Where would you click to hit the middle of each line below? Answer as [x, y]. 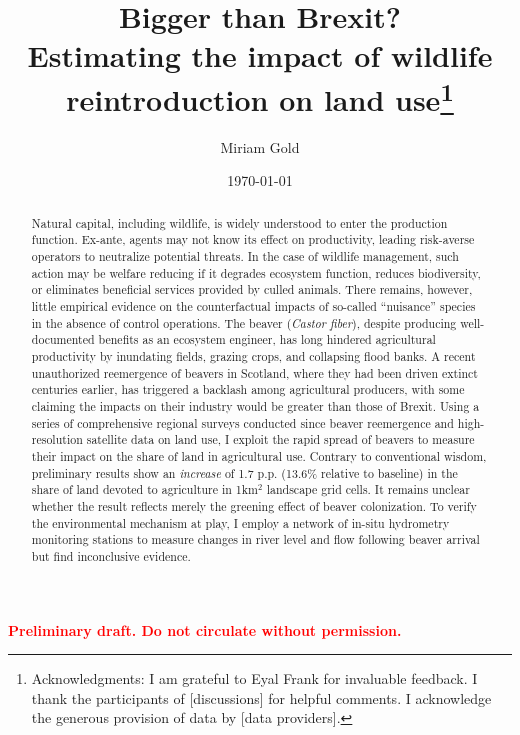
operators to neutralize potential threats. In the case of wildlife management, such [245, 256]
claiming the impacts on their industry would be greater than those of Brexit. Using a [255, 406]
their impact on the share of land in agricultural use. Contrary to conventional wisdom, [259, 456]
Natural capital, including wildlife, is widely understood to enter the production [239, 222]
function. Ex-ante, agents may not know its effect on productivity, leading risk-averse [253, 239]
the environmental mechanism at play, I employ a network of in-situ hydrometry [240, 522]
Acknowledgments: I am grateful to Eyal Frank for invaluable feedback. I [254, 678]
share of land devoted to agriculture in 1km [144, 489]
